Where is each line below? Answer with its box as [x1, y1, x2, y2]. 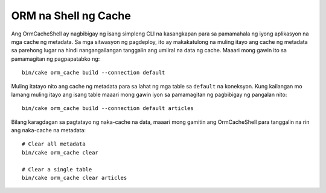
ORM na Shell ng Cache [11, 9, 131, 22]
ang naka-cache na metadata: [11, 127, 86, 134]
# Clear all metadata [22, 141, 86, 147]
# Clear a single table [22, 166, 92, 173]
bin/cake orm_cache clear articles [22, 174, 127, 182]
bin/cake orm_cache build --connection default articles [22, 105, 194, 112]
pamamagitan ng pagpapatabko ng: [11, 55, 100, 63]
